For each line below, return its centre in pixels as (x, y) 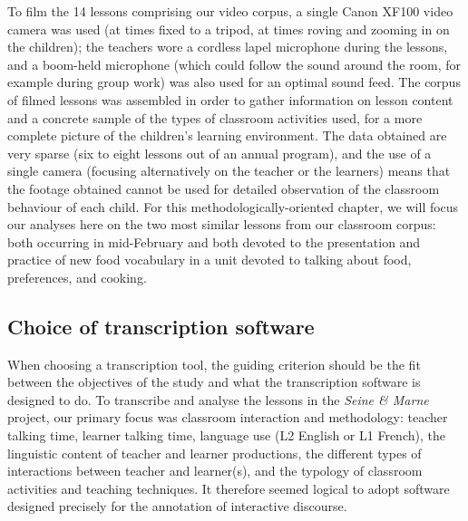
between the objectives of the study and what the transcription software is (214, 382)
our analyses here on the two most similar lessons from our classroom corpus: (222, 224)
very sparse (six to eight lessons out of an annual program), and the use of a (219, 153)
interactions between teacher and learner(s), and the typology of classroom (215, 471)
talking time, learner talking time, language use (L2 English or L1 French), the (226, 435)
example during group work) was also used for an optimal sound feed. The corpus (234, 82)
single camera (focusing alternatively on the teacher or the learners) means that (229, 171)
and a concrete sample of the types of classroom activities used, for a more (215, 117)
